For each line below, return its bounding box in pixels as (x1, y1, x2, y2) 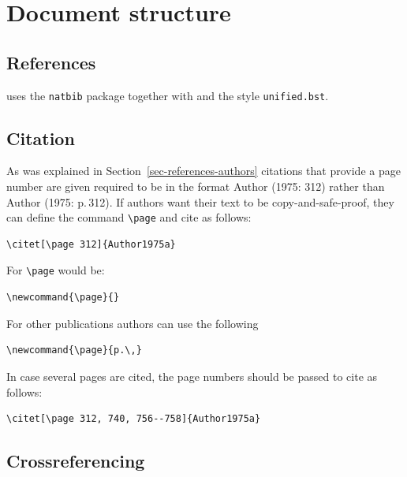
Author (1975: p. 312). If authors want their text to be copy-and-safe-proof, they (6, 193, 394, 210)
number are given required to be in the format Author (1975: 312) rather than (6, 178, 385, 195)
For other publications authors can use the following (6, 315, 259, 331)
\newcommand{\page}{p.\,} (6, 345, 142, 356)
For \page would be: (6, 262, 105, 278)
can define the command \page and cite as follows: (6, 209, 252, 225)
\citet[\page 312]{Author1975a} (6, 238, 176, 250)
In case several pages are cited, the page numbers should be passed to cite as (6, 367, 378, 384)
